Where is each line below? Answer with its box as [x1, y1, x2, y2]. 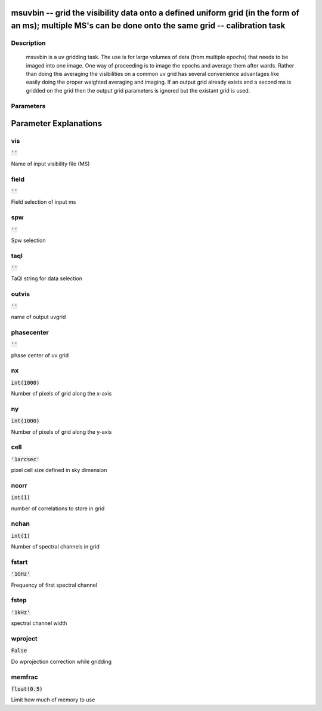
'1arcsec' [11, 456, 40, 462]
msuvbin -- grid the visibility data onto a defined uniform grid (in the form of [11, 8, 299, 18]
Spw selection [11, 237, 46, 244]
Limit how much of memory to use [11, 696, 95, 703]
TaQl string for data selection [11, 275, 83, 282]
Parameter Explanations [11, 118, 103, 128]
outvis [11, 290, 30, 298]
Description [11, 39, 46, 47]
